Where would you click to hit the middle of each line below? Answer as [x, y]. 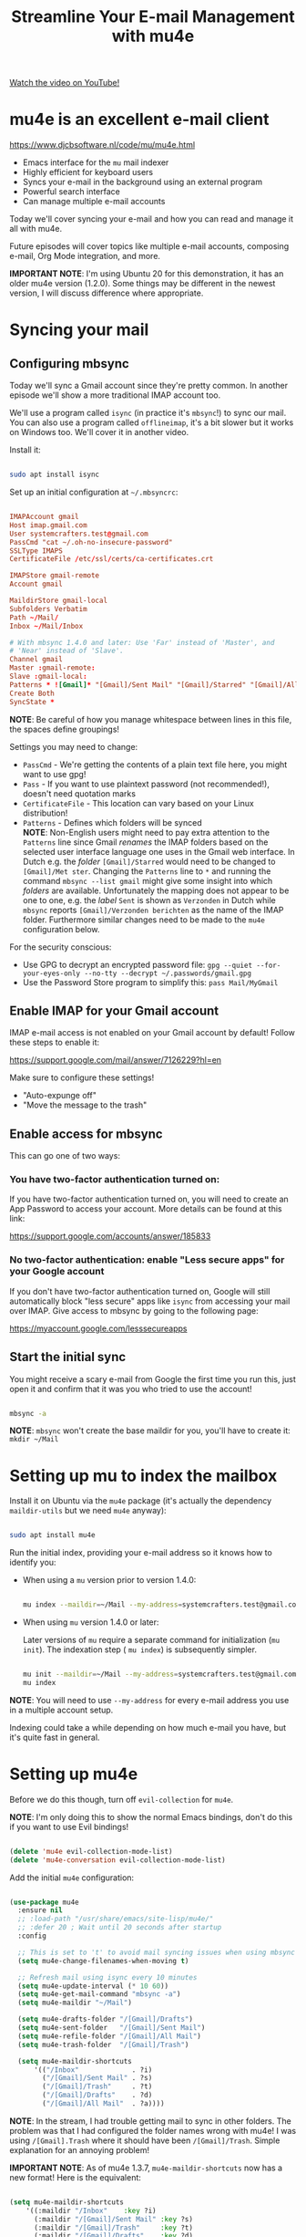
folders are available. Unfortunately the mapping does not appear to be [156, 890]
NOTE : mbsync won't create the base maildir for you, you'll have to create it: [150, 1431]
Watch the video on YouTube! [65, 83]
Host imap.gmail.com [49, 525]
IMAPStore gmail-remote [55, 576]
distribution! [45, 813]
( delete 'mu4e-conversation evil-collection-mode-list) [117, 1860]
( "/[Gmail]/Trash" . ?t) [97, 2086]
